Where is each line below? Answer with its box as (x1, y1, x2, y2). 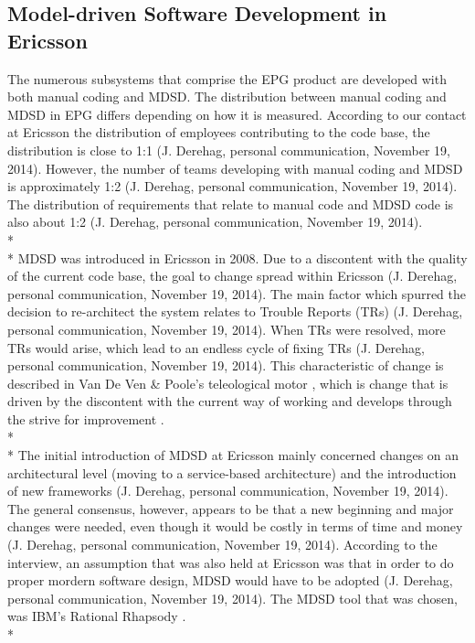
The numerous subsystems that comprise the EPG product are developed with (7, 69, 447, 88)
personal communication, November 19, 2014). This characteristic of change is (7, 356, 444, 375)
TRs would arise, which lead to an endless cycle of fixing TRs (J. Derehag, (7, 338, 425, 357)
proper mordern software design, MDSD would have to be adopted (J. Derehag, (7, 571, 453, 590)
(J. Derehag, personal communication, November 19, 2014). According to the (7, 535, 438, 554)
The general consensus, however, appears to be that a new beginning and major (7, 498, 454, 518)
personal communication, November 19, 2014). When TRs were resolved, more (7, 319, 446, 338)
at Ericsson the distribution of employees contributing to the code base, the (7, 123, 430, 142)
